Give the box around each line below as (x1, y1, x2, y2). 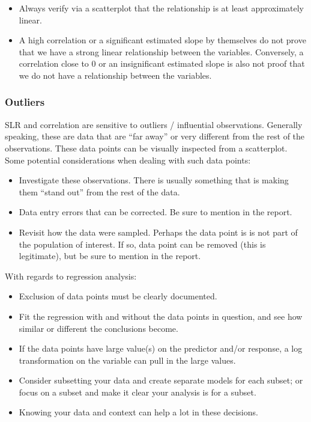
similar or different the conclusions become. (19, 322, 178, 334)
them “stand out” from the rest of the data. (19, 185, 180, 198)
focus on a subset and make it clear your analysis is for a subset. (19, 385, 256, 398)
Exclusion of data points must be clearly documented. (19, 290, 217, 302)
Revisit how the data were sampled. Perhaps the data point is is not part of (19, 225, 298, 238)
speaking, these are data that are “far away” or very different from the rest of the (5, 130, 305, 142)
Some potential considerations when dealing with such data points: (5, 153, 251, 166)
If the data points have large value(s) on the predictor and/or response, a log (19, 342, 303, 355)
